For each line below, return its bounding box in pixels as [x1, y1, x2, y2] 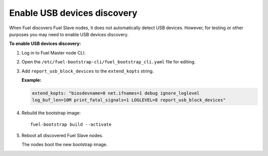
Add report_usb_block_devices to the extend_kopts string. [21, 68, 154, 74]
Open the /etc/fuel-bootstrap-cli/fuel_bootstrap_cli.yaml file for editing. [21, 59, 196, 65]
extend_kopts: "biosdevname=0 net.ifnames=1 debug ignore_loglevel [32, 90, 200, 96]
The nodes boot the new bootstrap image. [21, 142, 108, 148]
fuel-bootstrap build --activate [30, 121, 112, 127]
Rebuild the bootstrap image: [21, 110, 81, 116]
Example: [21, 77, 42, 83]
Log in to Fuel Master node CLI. [21, 50, 86, 55]
